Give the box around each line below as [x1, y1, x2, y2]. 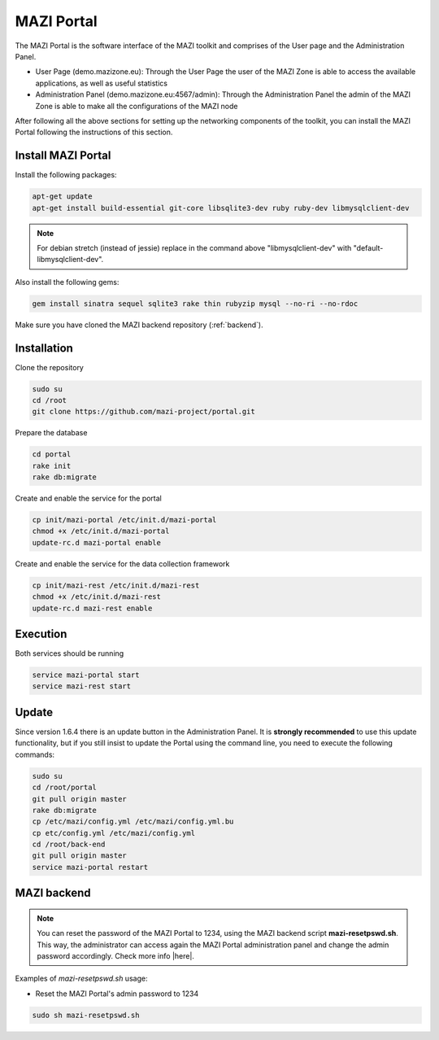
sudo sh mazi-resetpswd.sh [32, 1010, 140, 1020]
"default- [353, 243, 384, 252]
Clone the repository [15, 362, 85, 372]
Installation [15, 341, 73, 355]
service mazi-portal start [32, 671, 140, 679]
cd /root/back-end [32, 840, 106, 850]
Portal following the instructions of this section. [15, 127, 173, 138]
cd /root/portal [32, 783, 98, 793]
